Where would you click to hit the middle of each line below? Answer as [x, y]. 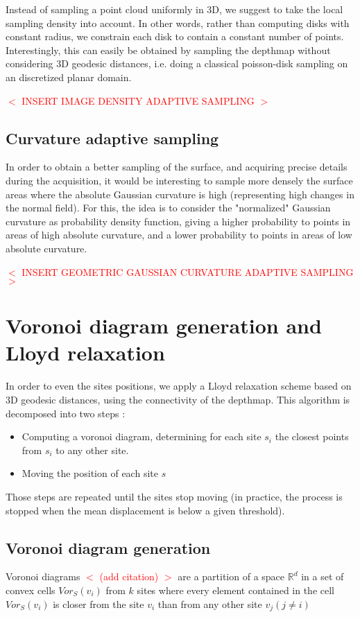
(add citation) [129, 576]
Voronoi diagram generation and [164, 325]
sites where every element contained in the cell [235, 590]
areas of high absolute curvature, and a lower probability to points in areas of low [179, 235]
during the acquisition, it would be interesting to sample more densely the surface [179, 180]
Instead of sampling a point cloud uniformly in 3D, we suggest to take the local [174, 9]
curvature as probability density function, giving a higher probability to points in [178, 221]
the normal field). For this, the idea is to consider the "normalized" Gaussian [168, 208]
